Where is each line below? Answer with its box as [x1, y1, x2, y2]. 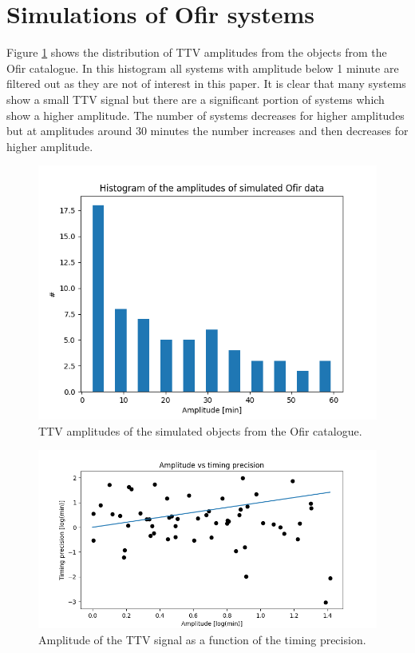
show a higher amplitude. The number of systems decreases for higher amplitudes [6, 106, 405, 123]
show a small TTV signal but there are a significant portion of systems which [6, 90, 385, 107]
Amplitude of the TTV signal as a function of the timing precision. [38, 631, 366, 647]
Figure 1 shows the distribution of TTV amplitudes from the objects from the [6, 44, 387, 61]
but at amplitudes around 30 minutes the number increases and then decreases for [6, 122, 409, 139]
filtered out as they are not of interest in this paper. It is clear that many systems [6, 75, 406, 92]
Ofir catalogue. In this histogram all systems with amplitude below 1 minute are [6, 59, 399, 76]
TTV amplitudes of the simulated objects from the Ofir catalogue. [38, 422, 362, 439]
